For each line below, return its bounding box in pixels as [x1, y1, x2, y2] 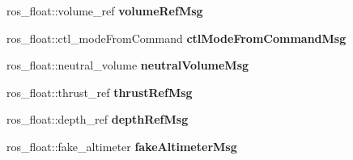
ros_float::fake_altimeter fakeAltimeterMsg [6, 137, 237, 154]
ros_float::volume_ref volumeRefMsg [6, 2, 203, 19]
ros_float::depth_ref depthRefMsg [6, 111, 189, 128]
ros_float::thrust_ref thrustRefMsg [6, 83, 193, 100]
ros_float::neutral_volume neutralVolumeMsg [6, 57, 249, 74]
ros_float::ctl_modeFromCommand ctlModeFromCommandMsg [6, 29, 347, 46]
